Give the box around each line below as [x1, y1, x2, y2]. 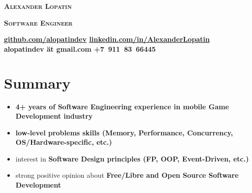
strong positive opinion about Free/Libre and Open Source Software [15, 170, 239, 180]
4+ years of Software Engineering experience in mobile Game [15, 101, 229, 111]
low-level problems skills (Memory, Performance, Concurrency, [15, 127, 233, 137]
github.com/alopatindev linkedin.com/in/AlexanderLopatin [4, 34, 210, 44]
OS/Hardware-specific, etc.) [15, 137, 112, 147]
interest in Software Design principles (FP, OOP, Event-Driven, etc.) [15, 153, 249, 163]
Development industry [15, 111, 93, 121]
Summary [4, 72, 71, 93]
